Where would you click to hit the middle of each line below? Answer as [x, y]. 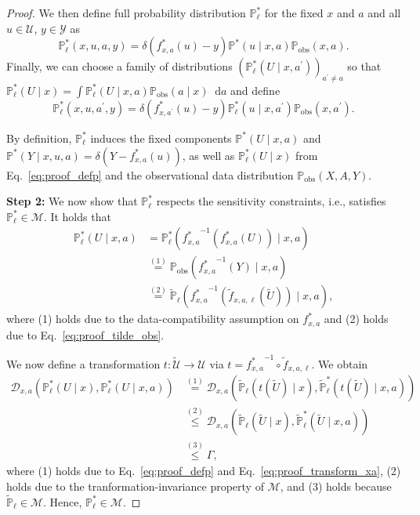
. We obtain [340, 363]
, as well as [208, 155]
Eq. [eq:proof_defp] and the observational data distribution [150, 174]
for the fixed [294, 13]
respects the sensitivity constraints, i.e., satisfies [271, 201]
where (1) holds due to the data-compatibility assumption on [153, 319]
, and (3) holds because [336, 486]
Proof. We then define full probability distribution [126, 13]
